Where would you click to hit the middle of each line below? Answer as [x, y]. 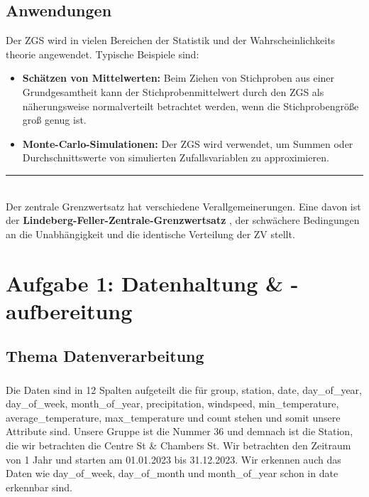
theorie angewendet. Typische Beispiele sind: [103, 54]
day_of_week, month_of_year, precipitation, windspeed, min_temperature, [172, 404]
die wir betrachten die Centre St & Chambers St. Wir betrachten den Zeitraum [178, 445]
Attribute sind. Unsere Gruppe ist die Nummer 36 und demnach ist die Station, [180, 431]
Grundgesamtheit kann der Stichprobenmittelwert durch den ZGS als [173, 91]
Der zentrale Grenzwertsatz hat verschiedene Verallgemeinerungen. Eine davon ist [183, 206]
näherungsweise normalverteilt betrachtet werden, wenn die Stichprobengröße [191, 106]
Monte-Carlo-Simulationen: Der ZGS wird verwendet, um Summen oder [188, 143]
